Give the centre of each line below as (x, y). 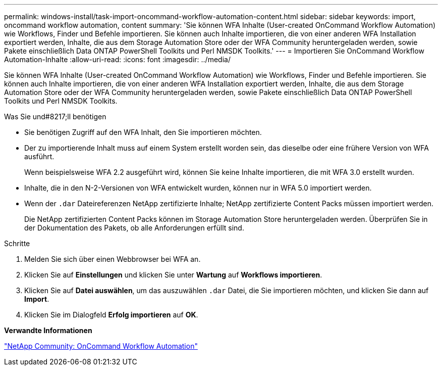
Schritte (17, 243)
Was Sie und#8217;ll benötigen (55, 117)
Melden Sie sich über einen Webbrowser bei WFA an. (113, 259)
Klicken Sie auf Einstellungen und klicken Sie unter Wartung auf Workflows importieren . (173, 275)
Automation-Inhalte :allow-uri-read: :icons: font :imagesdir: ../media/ (117, 59)
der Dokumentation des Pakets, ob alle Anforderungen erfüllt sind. (134, 228)
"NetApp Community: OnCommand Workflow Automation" (101, 346)
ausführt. (39, 156)
